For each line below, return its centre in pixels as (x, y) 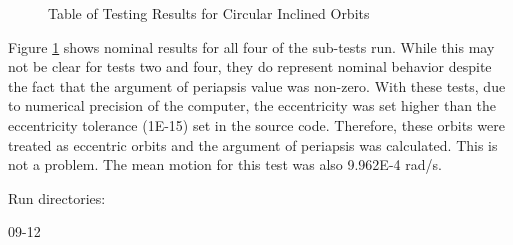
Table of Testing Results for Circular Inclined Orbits (209, 13)
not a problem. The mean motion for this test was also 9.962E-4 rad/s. (225, 164)
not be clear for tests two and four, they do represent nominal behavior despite (250, 66)
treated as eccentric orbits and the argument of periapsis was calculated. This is (253, 144)
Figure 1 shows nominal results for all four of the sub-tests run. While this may (251, 46)
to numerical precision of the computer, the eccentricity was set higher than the (252, 105)
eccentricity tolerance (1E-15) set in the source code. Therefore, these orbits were (256, 124)
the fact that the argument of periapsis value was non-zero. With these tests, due (257, 85)
